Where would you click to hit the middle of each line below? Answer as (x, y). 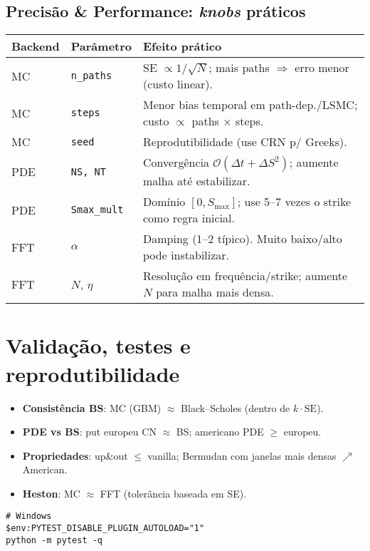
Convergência (176, 163)
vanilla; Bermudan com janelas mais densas (242, 455)
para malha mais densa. (215, 292)
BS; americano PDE (220, 432)
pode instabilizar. (186, 255)
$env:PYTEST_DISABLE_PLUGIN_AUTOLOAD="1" (105, 529)
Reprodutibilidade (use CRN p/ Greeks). (245, 142)
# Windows (29, 516)
